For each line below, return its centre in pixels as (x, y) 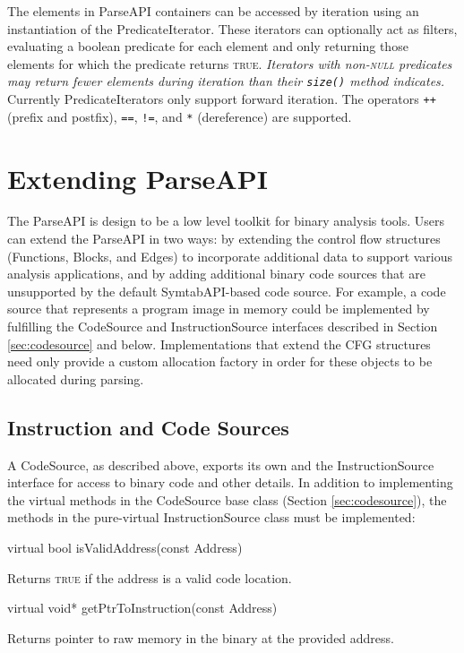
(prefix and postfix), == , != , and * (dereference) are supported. (180, 116)
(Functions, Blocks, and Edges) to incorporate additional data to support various (230, 256)
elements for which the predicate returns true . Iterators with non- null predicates (230, 63)
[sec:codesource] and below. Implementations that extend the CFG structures (219, 344)
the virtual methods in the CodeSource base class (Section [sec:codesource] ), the (227, 499)
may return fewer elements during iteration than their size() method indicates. (226, 81)
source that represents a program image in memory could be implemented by (219, 309)
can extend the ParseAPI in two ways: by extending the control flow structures (224, 239)
